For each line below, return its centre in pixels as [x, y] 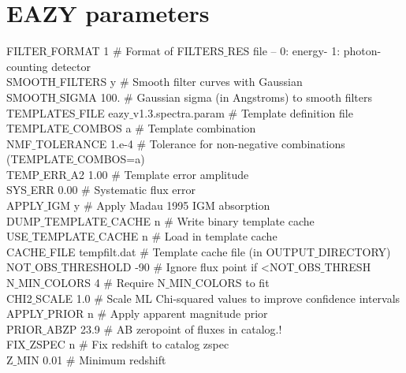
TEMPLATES [41, 112]
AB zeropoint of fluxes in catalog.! [199, 328]
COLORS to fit [232, 283]
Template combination [202, 128]
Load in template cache [221, 236]
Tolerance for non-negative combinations [247, 143]
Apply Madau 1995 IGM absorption [183, 205]
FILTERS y [88, 82]
